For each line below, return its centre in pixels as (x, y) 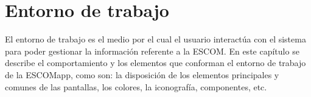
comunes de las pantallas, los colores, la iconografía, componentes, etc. (136, 86)
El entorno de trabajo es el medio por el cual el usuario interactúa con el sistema (155, 39)
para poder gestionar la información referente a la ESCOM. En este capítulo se (152, 51)
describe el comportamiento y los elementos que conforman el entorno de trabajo (155, 63)
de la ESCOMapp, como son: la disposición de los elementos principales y (142, 74)
